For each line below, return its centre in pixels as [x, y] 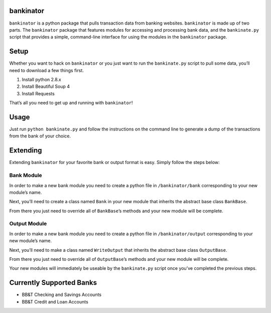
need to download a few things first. [46, 70]
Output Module [28, 224]
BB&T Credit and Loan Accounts [55, 301]
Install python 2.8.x [41, 79]
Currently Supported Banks [53, 283]
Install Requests [38, 93]
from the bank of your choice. [40, 136]
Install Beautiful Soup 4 [46, 87]
